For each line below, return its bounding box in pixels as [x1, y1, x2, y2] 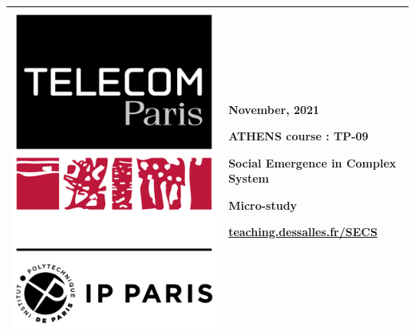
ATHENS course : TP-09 [228, 128, 369, 144]
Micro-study [228, 196, 298, 213]
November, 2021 [228, 100, 320, 117]
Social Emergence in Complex [228, 154, 397, 171]
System [228, 170, 269, 187]
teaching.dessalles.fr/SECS [228, 223, 377, 240]
